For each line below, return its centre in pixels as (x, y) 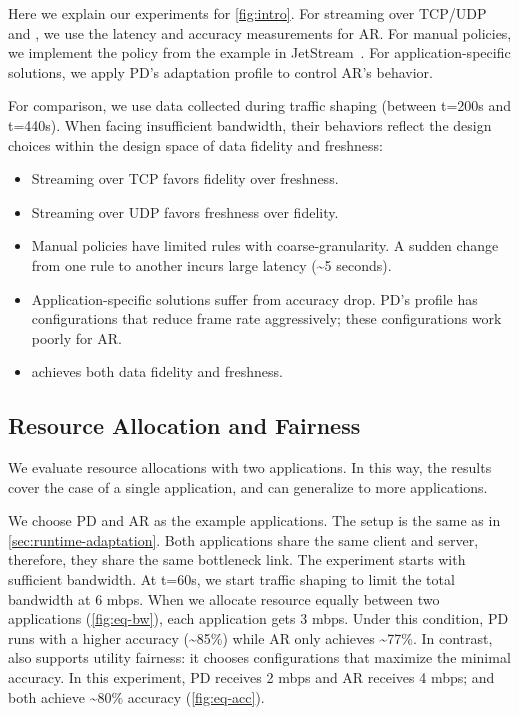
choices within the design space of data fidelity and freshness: (195, 144)
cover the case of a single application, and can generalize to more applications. (248, 486)
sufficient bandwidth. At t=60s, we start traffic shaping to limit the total (231, 579)
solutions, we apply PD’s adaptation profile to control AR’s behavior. (220, 71)
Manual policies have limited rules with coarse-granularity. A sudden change (265, 245)
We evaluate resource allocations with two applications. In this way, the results (250, 467)
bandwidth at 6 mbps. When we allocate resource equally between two (224, 598)
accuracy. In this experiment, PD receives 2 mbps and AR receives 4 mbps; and (251, 677)
